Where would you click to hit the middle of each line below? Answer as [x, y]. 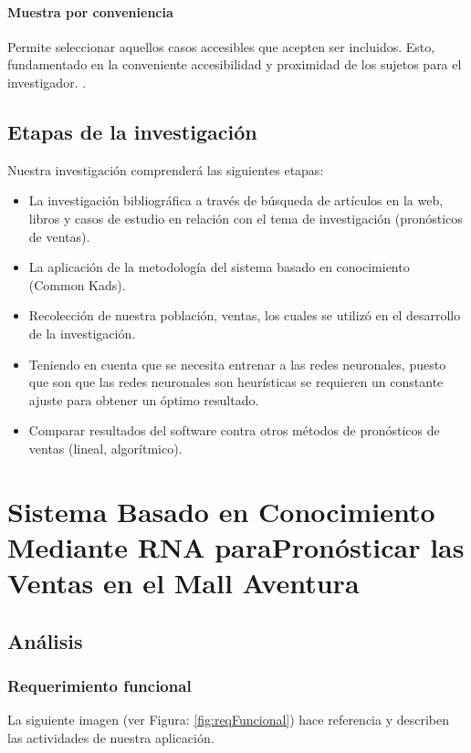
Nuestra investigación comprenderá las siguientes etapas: [166, 169]
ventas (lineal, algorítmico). [105, 448]
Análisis [45, 640]
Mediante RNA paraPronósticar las [236, 546]
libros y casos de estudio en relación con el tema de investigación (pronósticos [246, 218]
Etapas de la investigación [132, 131]
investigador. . [47, 82]
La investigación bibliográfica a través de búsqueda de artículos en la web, [236, 200]
